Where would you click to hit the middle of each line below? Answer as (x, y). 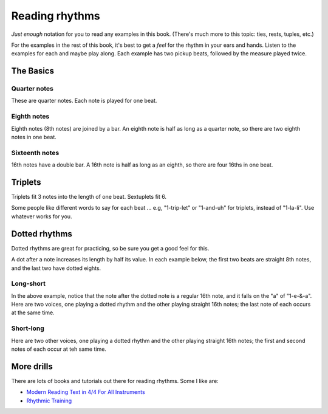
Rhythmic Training (49, 401)
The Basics (33, 71)
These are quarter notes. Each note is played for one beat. (84, 101)
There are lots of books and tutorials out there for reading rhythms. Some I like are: (115, 381)
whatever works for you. (42, 216)
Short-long (28, 328)
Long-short (28, 284)
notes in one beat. (34, 137)
